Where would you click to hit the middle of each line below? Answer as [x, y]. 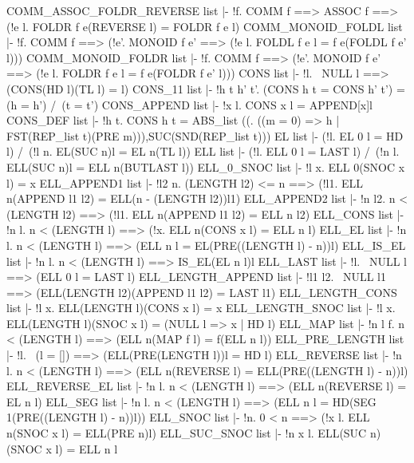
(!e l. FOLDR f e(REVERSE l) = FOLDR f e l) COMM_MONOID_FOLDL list [205, 26]
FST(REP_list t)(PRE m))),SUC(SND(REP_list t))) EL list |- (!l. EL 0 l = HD [205, 135]
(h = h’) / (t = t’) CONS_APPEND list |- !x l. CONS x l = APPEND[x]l [190, 104]
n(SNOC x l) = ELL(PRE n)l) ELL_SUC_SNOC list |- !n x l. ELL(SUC [187, 433]
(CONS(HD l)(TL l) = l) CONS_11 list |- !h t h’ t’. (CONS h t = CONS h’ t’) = [206, 88]
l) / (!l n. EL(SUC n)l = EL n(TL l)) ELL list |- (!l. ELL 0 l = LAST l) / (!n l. [203, 151]
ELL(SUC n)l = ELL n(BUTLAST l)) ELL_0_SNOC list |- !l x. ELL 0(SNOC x [206, 166]
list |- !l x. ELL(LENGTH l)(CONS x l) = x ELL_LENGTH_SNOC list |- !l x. [201, 308]
